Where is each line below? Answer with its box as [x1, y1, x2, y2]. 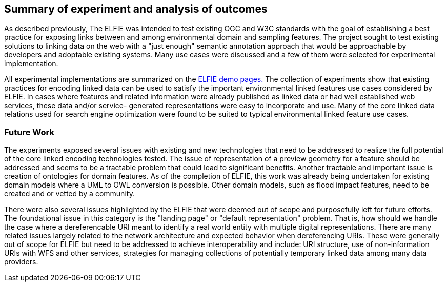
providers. [4, 257, 38, 267]
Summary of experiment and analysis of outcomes [4, 3, 268, 15]
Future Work [4, 127, 54, 137]
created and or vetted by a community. [4, 189, 135, 198]
